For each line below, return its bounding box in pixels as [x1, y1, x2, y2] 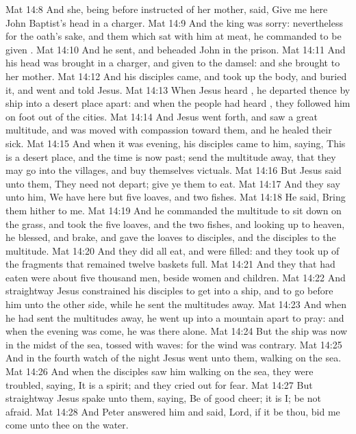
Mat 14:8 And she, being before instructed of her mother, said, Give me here [5, 2, 328, 16]
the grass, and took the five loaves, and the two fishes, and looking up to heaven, [5, 216, 345, 231]
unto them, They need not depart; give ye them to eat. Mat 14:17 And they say [5, 176, 340, 190]
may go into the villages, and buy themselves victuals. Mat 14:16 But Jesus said [5, 163, 342, 177]
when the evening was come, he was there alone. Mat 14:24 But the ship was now [5, 324, 348, 338]
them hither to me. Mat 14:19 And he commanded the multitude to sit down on [5, 203, 342, 217]
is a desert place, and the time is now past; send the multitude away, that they [5, 149, 336, 164]
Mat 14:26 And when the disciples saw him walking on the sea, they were [5, 364, 314, 379]
